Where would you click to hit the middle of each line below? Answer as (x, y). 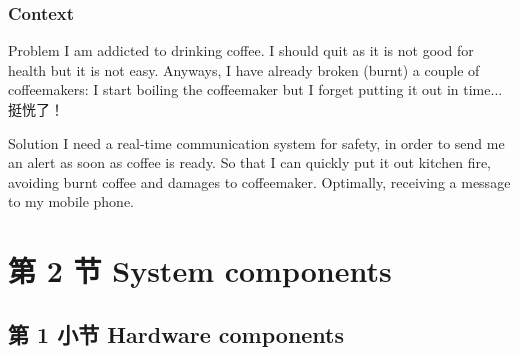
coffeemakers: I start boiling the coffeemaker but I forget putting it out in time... (255, 89)
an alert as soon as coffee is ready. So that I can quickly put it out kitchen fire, (250, 162)
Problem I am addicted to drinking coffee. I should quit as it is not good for (241, 50)
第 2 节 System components (200, 270)
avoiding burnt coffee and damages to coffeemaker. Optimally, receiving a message (259, 181)
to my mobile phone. (71, 201)
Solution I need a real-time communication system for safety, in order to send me (256, 142)
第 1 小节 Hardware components (176, 333)
